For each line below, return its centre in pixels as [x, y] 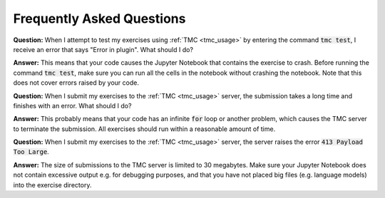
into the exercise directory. [52, 184]
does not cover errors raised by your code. [76, 83]
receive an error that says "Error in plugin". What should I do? [103, 49]
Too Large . [31, 152]
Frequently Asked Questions [99, 19]
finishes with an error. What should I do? [72, 105]
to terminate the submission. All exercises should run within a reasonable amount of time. [144, 129]
